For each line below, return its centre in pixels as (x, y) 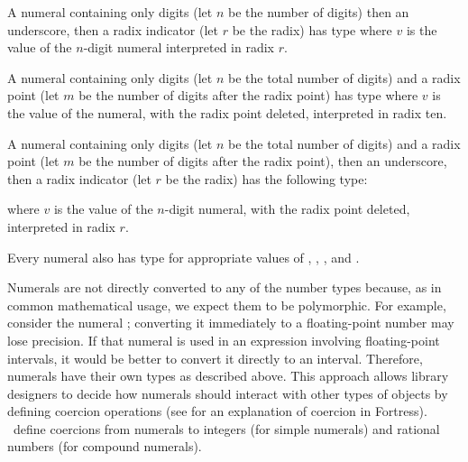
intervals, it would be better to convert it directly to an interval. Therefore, (215, 358)
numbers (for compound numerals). (105, 446)
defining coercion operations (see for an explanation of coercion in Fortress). (217, 411)
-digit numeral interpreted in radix (179, 47)
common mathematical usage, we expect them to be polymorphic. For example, (227, 305)
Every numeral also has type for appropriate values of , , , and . (184, 257)
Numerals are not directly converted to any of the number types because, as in (225, 287)
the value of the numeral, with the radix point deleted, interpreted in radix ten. (227, 112)
